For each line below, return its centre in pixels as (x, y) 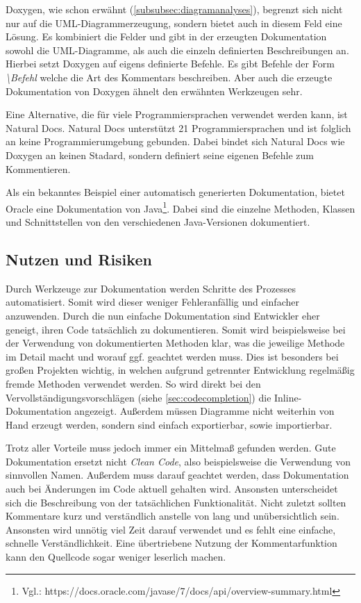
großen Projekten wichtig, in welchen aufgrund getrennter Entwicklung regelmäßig (180, 370)
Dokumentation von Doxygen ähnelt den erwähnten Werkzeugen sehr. (154, 91)
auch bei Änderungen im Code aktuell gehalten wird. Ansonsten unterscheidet (172, 489)
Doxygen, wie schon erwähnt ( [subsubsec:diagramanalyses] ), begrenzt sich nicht (174, 9)
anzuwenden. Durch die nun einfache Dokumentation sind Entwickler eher (163, 315)
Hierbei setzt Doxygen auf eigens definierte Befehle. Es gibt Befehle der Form (170, 64)
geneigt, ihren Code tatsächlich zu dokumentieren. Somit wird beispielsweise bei (176, 329)
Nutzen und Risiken (79, 259)
